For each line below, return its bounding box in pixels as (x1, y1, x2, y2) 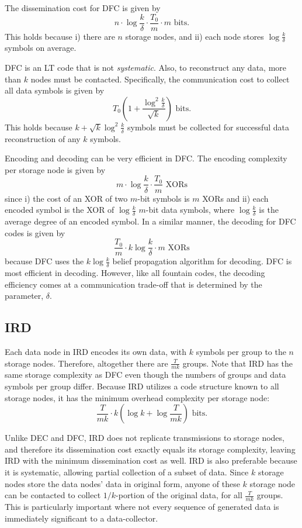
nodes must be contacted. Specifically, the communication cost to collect (30, 73, 290, 85)
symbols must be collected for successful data (127, 120, 289, 133)
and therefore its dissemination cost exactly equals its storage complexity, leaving (5, 443, 296, 455)
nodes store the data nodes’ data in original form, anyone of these (5, 477, 240, 489)
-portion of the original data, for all (116, 489, 242, 501)
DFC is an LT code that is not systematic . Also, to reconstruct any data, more (5, 61, 286, 74)
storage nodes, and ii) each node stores (125, 30, 264, 42)
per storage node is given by (5, 163, 106, 175)
